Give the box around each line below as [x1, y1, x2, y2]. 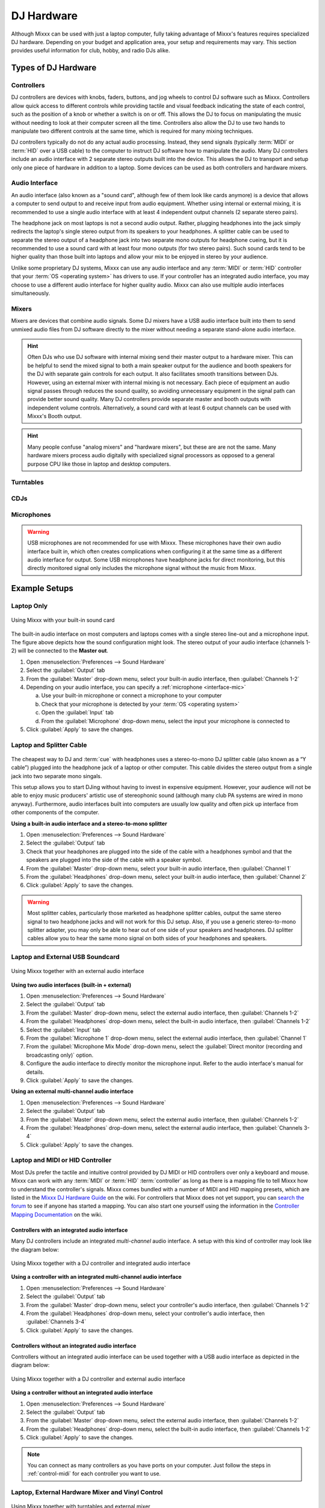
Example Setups [11, 583, 73, 594]
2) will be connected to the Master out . [11, 647, 108, 654]
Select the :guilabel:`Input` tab [26, 1026, 101, 1033]
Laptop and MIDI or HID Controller [11, 1156, 112, 1164]
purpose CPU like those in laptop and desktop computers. [27, 460, 171, 467]
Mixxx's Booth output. [27, 413, 82, 420]
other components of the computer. [11, 809, 99, 816]
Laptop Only [11, 602, 48, 610]
